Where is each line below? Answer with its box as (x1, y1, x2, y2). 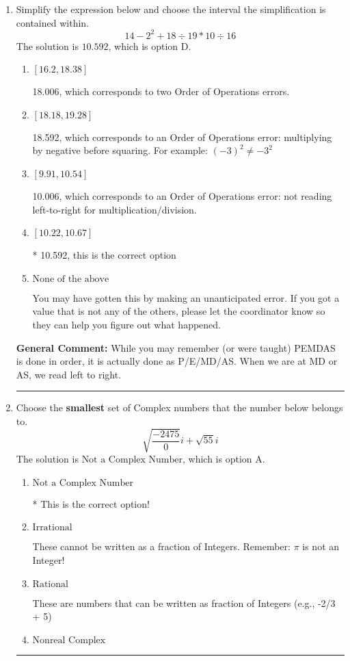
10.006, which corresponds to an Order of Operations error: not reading (32, 189, 332, 203)
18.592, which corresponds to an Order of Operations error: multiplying (32, 129, 332, 144)
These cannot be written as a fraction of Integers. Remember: (32, 539, 291, 554)
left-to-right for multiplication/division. (32, 202, 197, 216)
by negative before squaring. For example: (32, 143, 208, 157)
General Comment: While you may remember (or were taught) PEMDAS (16, 340, 336, 354)
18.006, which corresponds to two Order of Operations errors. (32, 84, 290, 99)
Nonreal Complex (32, 635, 106, 645)
